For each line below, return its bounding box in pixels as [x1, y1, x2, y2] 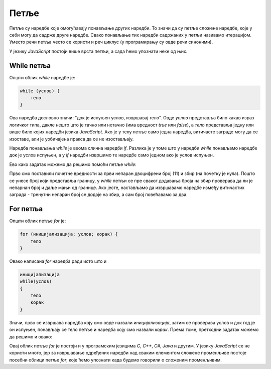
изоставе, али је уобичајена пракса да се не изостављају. [9, 136, 134, 142]
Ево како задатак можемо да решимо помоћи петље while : [9, 161, 137, 167]
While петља [9, 61, 51, 70]
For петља [9, 205, 43, 213]
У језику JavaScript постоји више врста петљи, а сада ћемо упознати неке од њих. [9, 48, 188, 54]
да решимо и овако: [9, 333, 53, 339]
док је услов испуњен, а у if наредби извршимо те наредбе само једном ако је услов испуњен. [9, 152, 214, 158]
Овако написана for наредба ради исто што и [9, 258, 107, 264]
